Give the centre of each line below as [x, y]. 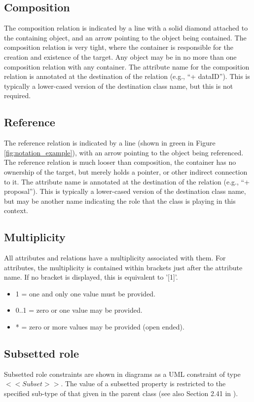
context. [16, 210]
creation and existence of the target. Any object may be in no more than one [120, 56]
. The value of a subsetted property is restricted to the [143, 384]
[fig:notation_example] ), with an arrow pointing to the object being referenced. [124, 152]
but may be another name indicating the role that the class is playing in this [120, 201]
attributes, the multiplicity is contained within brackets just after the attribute [123, 267]
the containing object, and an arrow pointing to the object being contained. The [125, 37]
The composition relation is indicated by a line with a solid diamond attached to [126, 28]
